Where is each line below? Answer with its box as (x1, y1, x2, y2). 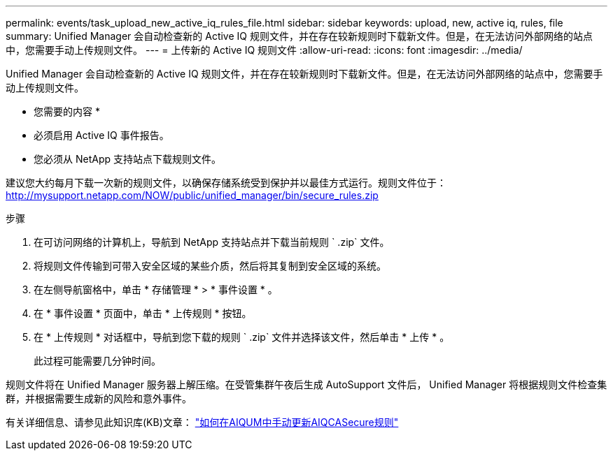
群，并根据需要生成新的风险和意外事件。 (6, 392, 192, 404)
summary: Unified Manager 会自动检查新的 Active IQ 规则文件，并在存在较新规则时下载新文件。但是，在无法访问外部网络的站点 (6, 30, 593, 42)
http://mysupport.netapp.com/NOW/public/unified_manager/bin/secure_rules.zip (6, 189, 379, 201)
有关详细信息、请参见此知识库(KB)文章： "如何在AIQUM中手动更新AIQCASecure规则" (6, 416, 399, 428)
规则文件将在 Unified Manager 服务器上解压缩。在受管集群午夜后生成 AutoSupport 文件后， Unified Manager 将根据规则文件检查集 (6, 378, 607, 390)
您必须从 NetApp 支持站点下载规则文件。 (34, 153, 221, 165)
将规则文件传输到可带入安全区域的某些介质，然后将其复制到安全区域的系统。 (34, 260, 386, 272)
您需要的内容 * (34, 105, 100, 117)
